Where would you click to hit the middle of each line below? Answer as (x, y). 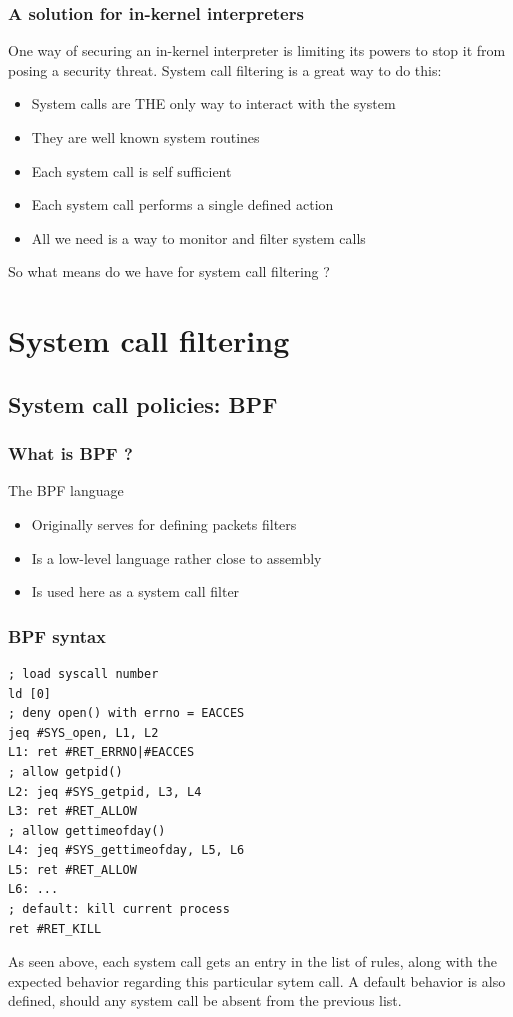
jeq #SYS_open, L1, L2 (83, 732)
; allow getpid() (65, 771)
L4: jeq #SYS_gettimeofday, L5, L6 (126, 850)
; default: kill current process (119, 909)
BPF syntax (57, 635)
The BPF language (66, 490)
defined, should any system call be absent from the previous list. (205, 1000)
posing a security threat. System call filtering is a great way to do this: (225, 69)
